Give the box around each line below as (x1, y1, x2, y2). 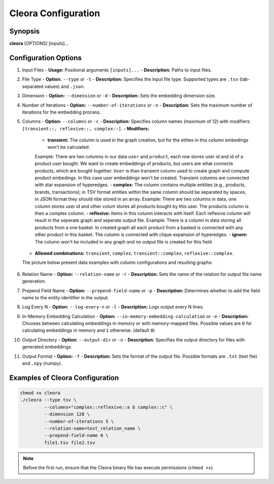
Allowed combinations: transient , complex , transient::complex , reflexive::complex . (35, 250, 234, 256)
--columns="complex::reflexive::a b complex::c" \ (44, 404, 173, 410)
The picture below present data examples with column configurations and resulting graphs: (22, 259, 213, 266)
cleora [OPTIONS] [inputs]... (9, 41, 69, 47)
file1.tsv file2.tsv (44, 439, 95, 445)
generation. (22, 278, 46, 284)
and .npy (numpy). (22, 360, 62, 366)
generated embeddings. (22, 344, 73, 350)
